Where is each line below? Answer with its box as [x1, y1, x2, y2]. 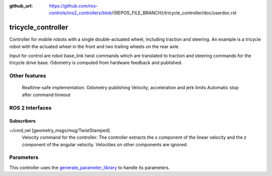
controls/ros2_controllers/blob [49, 10, 112, 16]
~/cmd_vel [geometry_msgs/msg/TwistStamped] [9, 127, 110, 133]
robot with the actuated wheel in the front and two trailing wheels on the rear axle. [9, 43, 180, 49]
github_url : [9, 3, 33, 9]
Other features [9, 72, 46, 79]
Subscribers [9, 118, 36, 124]
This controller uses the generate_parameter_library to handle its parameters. [9, 164, 170, 170]
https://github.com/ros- [49, 3, 98, 9]
